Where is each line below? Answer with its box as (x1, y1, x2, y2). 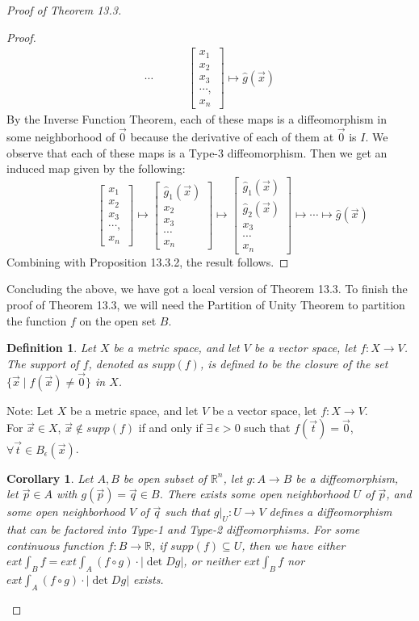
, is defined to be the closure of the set (199, 355, 388, 371)
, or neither (183, 552, 241, 569)
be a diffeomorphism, (295, 469, 399, 486)
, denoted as (88, 355, 148, 371)
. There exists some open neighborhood (159, 485, 350, 502)
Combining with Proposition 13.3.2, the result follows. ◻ (6, 253, 289, 270)
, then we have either (241, 536, 346, 553)
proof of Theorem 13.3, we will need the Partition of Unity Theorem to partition (6, 296, 405, 313)
